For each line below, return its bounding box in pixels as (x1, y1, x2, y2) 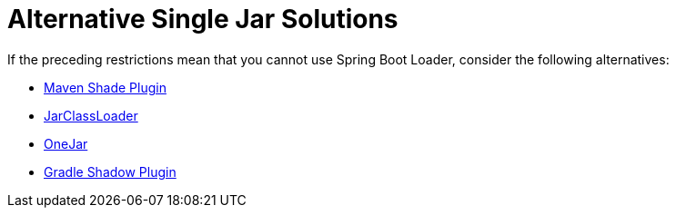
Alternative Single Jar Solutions (7, 4, 399, 34)
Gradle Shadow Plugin (44, 163, 177, 180)
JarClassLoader (44, 107, 138, 123)
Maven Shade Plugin (44, 79, 166, 95)
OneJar (44, 135, 88, 151)
